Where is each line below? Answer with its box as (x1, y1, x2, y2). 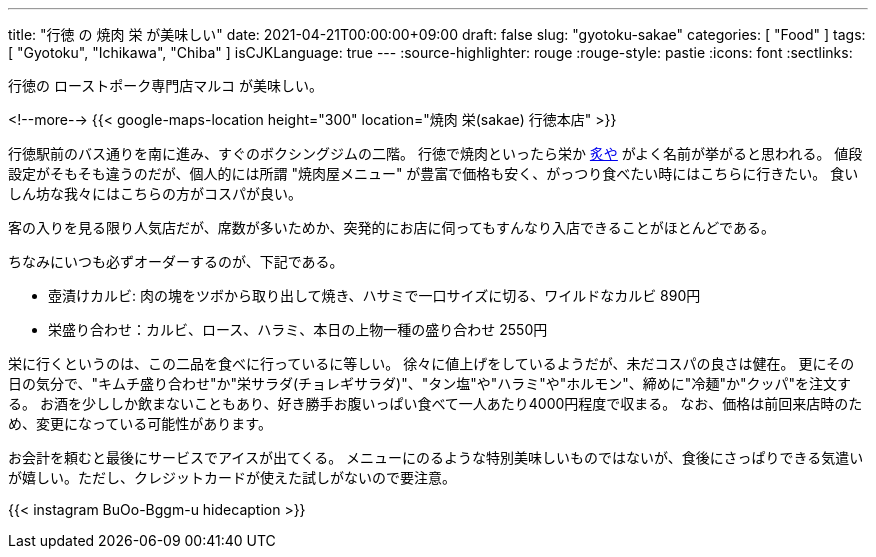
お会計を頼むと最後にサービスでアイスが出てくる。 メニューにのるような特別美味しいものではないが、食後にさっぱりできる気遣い (8, 449, 864, 466)
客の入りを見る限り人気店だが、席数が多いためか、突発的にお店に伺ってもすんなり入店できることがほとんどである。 (8, 219, 775, 236)
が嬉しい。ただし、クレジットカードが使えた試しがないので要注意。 (8, 469, 456, 486)
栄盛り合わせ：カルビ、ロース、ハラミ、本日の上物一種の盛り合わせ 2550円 (48, 321, 548, 338)
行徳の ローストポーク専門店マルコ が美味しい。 (8, 77, 323, 94)
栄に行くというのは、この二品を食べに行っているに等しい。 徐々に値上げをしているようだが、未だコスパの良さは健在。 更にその (8, 355, 855, 372)
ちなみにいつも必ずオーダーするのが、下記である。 (8, 253, 344, 270)
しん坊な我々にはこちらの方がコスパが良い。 (8, 185, 302, 202)
